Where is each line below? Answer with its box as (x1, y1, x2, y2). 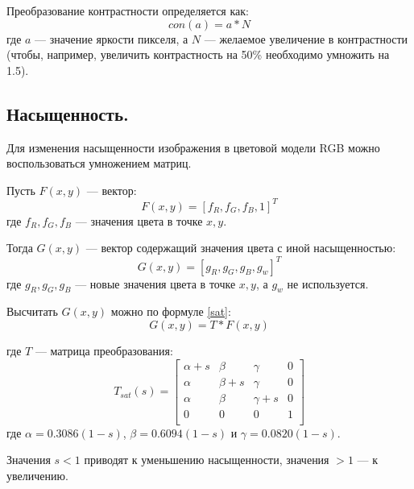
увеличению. (6, 466, 68, 483)
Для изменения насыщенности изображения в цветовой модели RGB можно (6, 139, 380, 155)
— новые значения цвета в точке (75, 275, 236, 292)
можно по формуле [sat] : (110, 303, 231, 320)
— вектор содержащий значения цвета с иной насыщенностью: (85, 239, 396, 256)
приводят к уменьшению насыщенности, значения (84, 451, 329, 468)
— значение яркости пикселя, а (35, 30, 188, 47)
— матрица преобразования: (35, 342, 173, 358)
